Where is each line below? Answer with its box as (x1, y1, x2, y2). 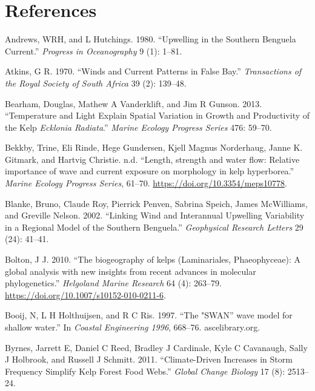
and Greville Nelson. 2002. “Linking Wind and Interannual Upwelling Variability (5, 209, 305, 222)
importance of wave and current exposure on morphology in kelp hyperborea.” (5, 165, 294, 177)
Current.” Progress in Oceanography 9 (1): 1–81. (5, 44, 182, 57)
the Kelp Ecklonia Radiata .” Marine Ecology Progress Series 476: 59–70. (5, 120, 272, 133)
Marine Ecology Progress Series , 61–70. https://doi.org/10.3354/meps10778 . (5, 177, 287, 189)
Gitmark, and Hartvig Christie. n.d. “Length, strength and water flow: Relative (5, 153, 300, 165)
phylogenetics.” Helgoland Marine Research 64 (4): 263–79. (5, 277, 222, 289)
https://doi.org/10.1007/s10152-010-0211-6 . (5, 288, 166, 301)
